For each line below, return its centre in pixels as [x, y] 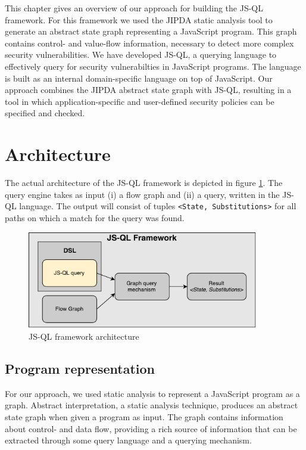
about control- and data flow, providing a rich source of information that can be [151, 428]
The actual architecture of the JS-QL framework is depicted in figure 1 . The [144, 183]
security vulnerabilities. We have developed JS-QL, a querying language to [141, 55]
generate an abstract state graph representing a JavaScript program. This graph [151, 31]
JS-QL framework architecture [84, 336]
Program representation [80, 369]
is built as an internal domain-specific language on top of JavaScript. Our [139, 78]
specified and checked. [45, 113]
